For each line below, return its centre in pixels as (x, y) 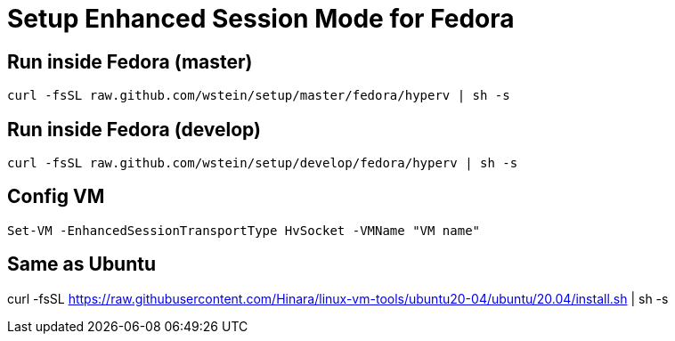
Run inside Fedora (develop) (134, 129)
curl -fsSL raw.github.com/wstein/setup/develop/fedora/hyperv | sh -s (263, 163)
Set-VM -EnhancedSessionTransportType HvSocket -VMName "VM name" (244, 230)
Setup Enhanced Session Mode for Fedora (261, 19)
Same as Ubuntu (82, 264)
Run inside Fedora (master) (130, 61)
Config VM (56, 197)
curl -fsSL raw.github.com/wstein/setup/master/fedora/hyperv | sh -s (259, 96)
